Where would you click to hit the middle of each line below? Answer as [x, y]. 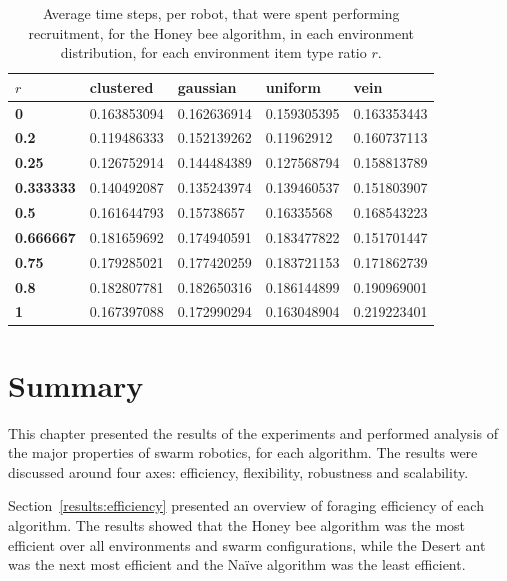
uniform [293, 86]
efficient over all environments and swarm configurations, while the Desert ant [247, 544]
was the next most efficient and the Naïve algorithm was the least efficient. [237, 564]
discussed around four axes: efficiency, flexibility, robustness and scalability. [238, 471]
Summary [76, 384]
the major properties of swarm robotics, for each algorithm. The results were [243, 452]
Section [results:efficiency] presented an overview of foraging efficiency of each [246, 505]
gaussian [207, 86]
